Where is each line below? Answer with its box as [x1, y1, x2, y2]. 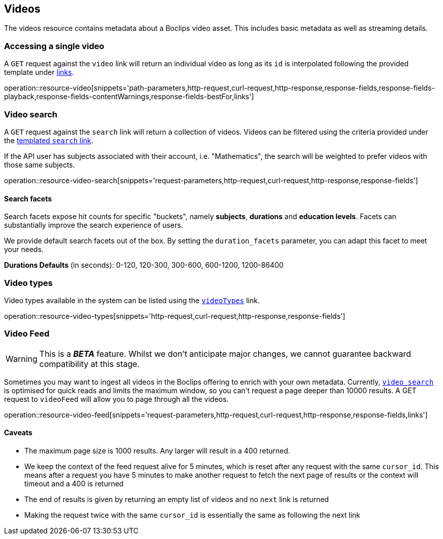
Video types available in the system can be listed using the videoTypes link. [4, 296, 260, 305]
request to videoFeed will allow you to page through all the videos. [4, 394, 229, 403]
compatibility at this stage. [39, 358, 140, 369]
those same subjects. [4, 160, 75, 169]
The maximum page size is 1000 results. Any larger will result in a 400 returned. [24, 446, 291, 455]
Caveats [4, 428, 32, 437]
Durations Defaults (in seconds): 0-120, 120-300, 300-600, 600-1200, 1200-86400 [4, 261, 284, 270]
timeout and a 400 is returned [24, 479, 124, 488]
